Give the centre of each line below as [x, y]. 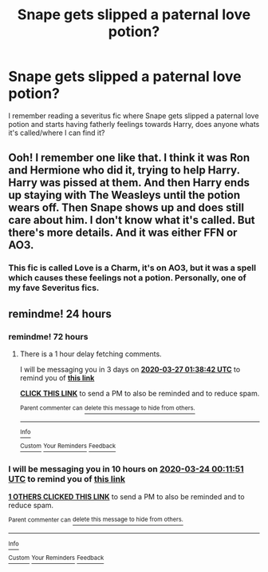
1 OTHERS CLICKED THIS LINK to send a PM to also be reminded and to [126, 496]
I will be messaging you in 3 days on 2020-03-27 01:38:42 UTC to [130, 369]
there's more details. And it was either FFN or [123, 233]
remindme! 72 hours [48, 336]
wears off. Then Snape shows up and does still [126, 208]
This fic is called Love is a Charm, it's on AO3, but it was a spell [132, 268]
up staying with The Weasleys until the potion [124, 195]
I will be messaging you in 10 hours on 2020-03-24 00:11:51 [126, 469]
